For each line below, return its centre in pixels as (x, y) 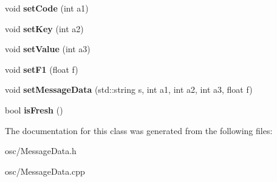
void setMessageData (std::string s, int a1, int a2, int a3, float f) (129, 89)
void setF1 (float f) (42, 69)
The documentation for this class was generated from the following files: (139, 130)
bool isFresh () (34, 110)
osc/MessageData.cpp (45, 171)
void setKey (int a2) (44, 28)
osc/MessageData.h (41, 151)
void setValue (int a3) (48, 49)
